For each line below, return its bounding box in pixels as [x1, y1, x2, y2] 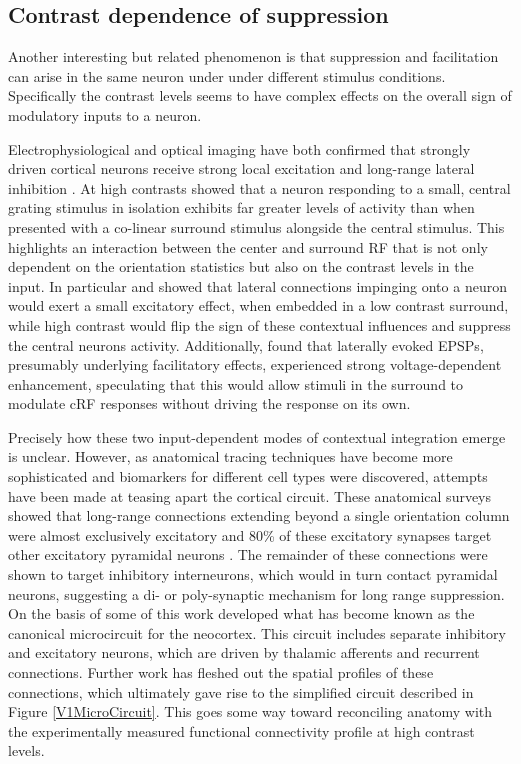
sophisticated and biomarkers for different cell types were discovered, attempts [8, 466, 488, 487]
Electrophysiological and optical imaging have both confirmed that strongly [8, 138, 471, 159]
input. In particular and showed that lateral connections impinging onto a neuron [8, 275, 507, 296]
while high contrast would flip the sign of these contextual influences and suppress [8, 314, 511, 335]
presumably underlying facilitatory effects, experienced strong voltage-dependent [8, 354, 502, 375]
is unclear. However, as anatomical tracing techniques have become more [8, 446, 453, 467]
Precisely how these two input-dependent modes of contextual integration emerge [8, 426, 506, 447]
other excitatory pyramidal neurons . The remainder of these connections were [8, 544, 488, 565]
